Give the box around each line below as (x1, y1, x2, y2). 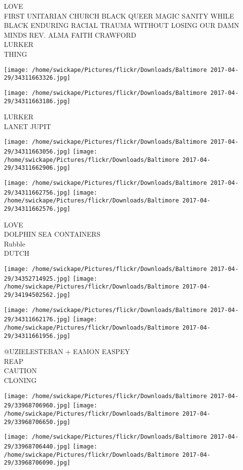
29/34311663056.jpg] (4, 148, 71, 156)
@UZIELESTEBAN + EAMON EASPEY (4, 346, 130, 357)
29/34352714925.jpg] (4, 275, 71, 282)
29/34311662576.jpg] (4, 205, 71, 212)
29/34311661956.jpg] (4, 332, 71, 339)
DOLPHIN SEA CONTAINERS (4, 229, 101, 239)
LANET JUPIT (4, 121, 51, 131)
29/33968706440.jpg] (4, 443, 71, 450)
